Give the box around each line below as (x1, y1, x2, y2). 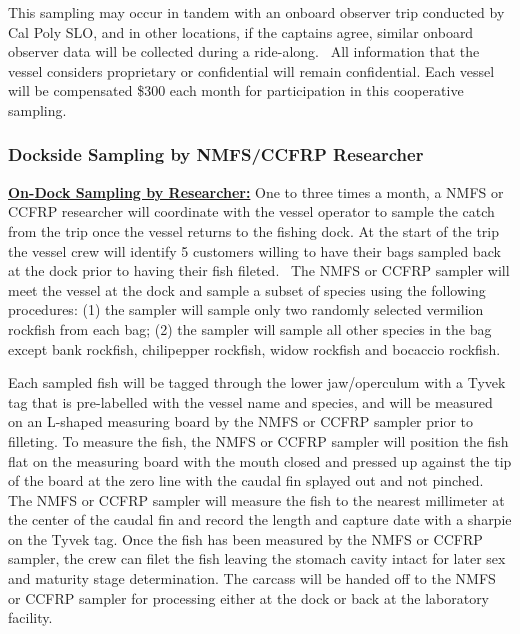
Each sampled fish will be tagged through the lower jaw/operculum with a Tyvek (8, 372, 506, 393)
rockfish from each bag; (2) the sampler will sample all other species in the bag (8, 318, 492, 339)
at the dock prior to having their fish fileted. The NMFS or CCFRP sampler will (8, 260, 510, 281)
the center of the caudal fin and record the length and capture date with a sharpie (8, 509, 512, 530)
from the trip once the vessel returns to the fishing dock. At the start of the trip (8, 220, 499, 241)
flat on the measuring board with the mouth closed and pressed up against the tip (8, 450, 512, 471)
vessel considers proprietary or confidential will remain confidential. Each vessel (8, 60, 495, 81)
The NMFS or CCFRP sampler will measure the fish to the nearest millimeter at (8, 489, 505, 510)
